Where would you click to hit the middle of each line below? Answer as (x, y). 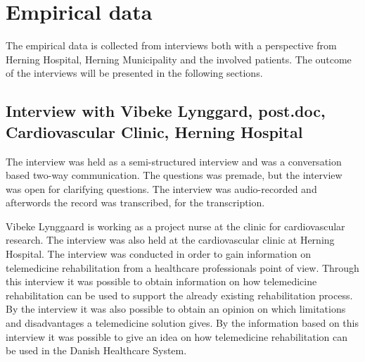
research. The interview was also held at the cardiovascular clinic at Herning (170, 240)
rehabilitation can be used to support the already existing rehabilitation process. (179, 295)
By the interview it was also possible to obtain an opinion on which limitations (176, 309)
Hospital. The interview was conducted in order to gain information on (158, 254)
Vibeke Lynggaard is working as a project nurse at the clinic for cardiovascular (175, 226)
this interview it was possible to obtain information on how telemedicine (161, 281)
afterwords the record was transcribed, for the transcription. (135, 202)
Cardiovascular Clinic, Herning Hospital (154, 131)
